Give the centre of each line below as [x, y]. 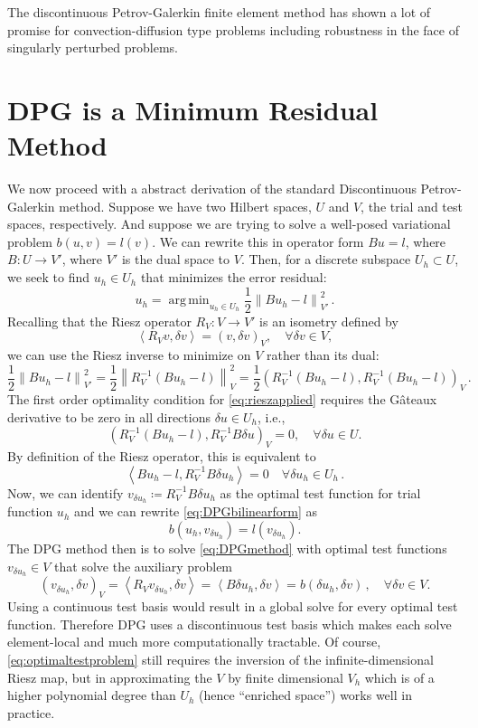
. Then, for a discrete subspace [326, 259]
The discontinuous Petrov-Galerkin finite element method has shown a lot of [219, 12]
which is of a [399, 677]
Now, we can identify [66, 492]
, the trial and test [412, 206]
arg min [189, 301]
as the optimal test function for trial [320, 492]
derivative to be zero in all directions [109, 416]
